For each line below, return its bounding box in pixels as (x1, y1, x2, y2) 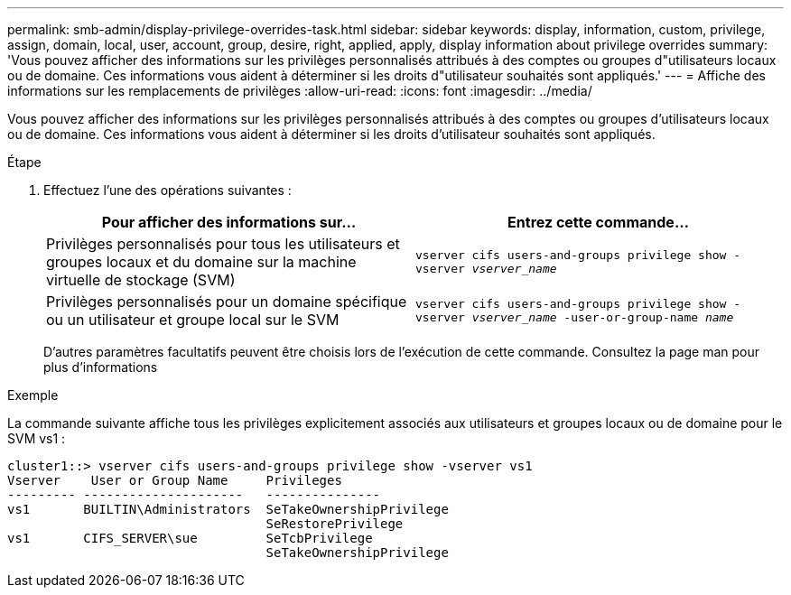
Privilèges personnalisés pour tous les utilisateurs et (46, 235, 400, 253)
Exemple (7, 387, 59, 403)
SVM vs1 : (7, 431, 66, 446)
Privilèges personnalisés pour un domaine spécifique (46, 293, 407, 311)
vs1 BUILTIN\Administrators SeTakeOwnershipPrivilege (7, 502, 449, 516)
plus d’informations (43, 359, 158, 375)
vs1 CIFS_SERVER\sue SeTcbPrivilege (7, 531, 373, 545)
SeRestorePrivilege (265, 516, 404, 531)
